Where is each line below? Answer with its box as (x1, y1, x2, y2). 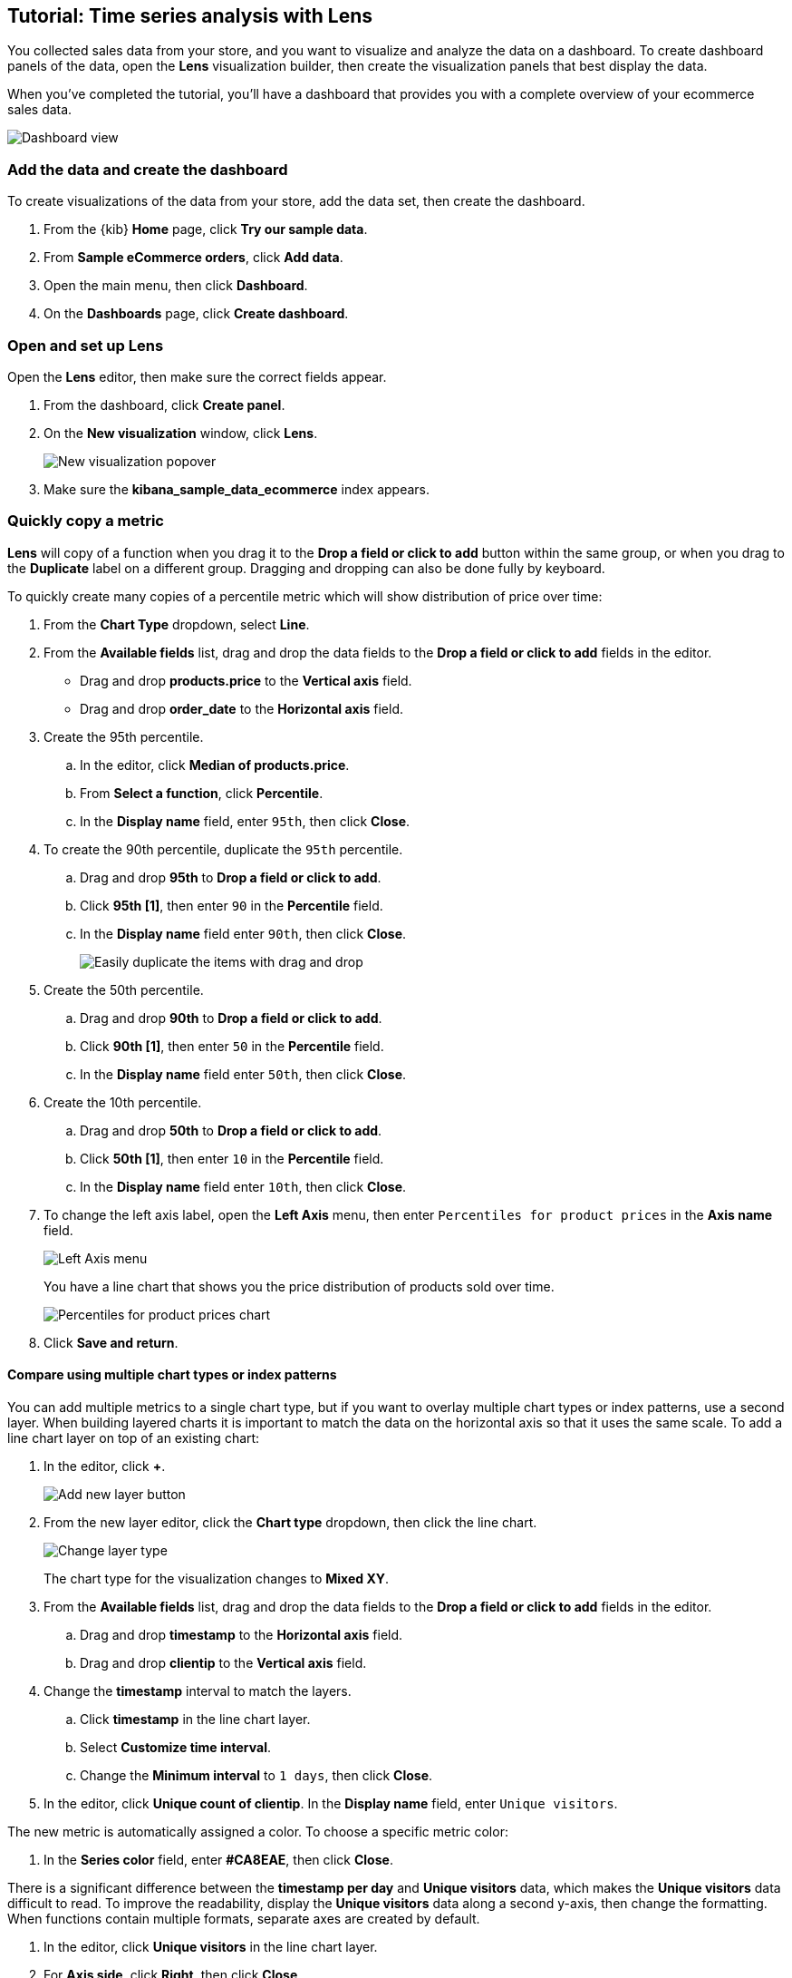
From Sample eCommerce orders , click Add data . (43, 249, 343, 266)
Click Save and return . (43, 1334, 179, 1350)
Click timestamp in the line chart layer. (80, 1710, 311, 1727)
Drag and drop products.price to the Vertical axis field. (80, 672, 412, 688)
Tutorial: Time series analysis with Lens (7, 5, 373, 27)
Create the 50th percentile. (43, 981, 204, 998)
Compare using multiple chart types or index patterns (7, 1367, 337, 1383)
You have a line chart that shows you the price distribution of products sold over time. (43, 1278, 555, 1294)
